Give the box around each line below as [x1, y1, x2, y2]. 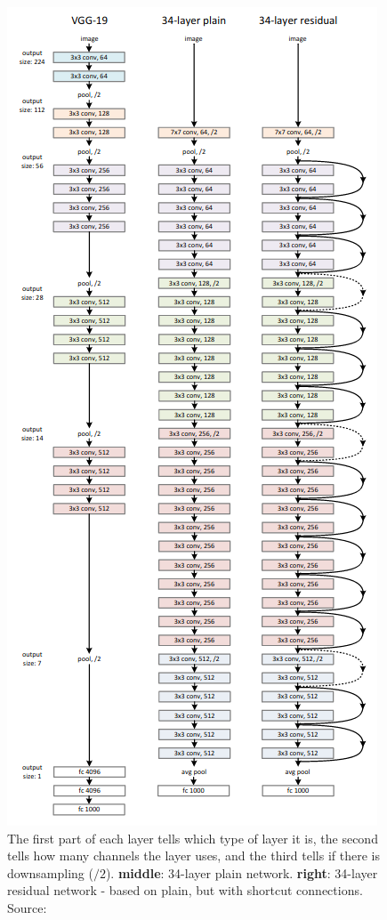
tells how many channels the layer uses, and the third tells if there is [7, 846, 380, 865]
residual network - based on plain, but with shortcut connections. [7, 881, 363, 900]
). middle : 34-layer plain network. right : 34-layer [105, 863, 378, 882]
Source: [7, 898, 47, 916]
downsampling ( [7, 863, 93, 882]
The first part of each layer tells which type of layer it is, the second [7, 828, 378, 847]
